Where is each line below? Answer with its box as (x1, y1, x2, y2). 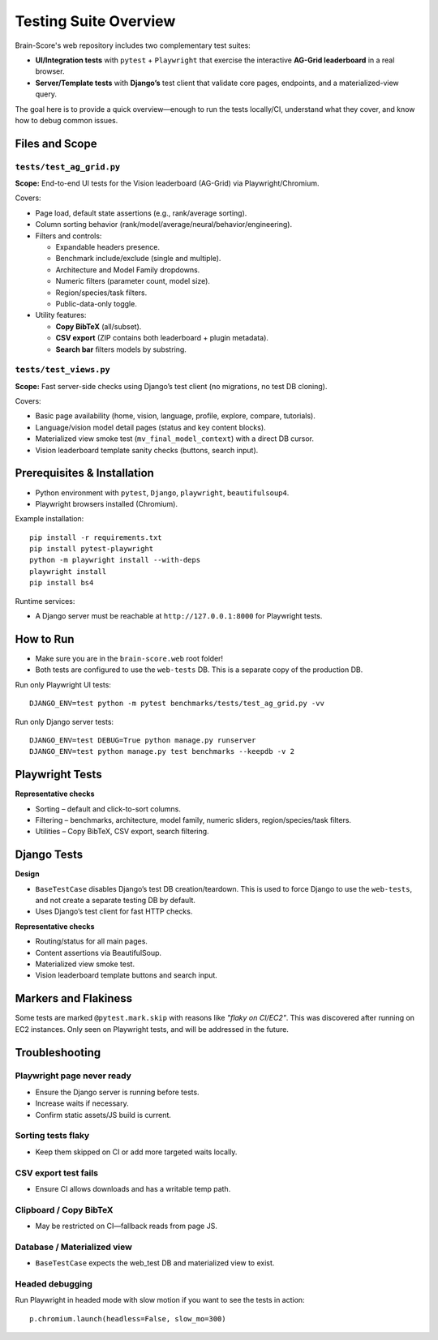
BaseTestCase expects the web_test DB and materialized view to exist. (35, 1258, 275, 1268)
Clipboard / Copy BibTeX (15, 1204, 114, 1215)
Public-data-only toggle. (55, 298, 137, 308)
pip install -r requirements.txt (29, 533, 162, 542)
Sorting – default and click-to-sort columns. (35, 803, 182, 814)
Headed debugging (15, 1278, 93, 1289)
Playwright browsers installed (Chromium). (35, 499, 178, 508)
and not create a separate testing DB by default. (35, 896, 196, 905)
